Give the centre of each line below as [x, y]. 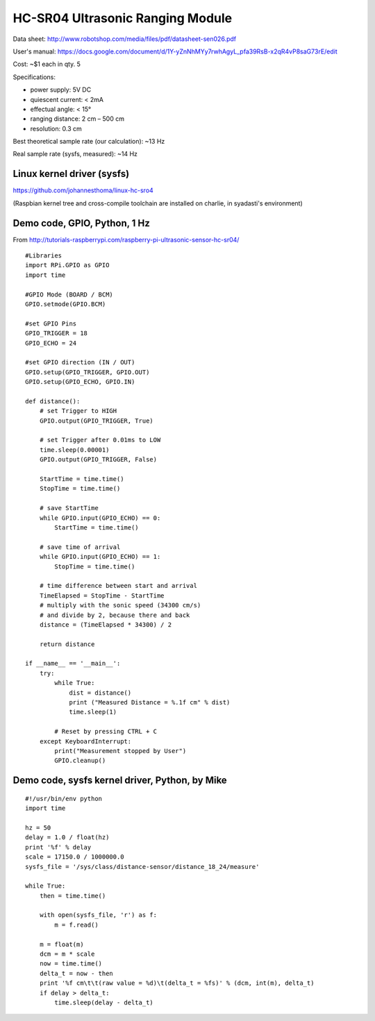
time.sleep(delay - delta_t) [104, 1002]
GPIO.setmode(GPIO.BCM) [66, 304]
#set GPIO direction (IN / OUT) [80, 362]
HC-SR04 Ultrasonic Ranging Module [123, 18]
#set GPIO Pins [51, 323]
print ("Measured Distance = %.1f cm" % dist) [150, 702]
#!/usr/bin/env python [64, 799]
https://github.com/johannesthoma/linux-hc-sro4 [83, 190]
